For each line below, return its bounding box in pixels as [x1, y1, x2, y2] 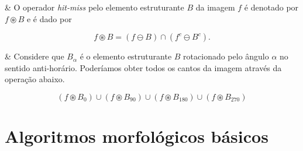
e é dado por [26, 12, 72, 24]
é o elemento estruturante [80, 50, 172, 62]
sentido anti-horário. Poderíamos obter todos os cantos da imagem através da [5, 61, 282, 73]
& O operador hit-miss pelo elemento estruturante [5, 1, 184, 13]
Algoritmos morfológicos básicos [5, 124, 268, 148]
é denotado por [244, 1, 299, 13]
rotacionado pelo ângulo [183, 50, 269, 62]
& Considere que [5, 50, 64, 62]
